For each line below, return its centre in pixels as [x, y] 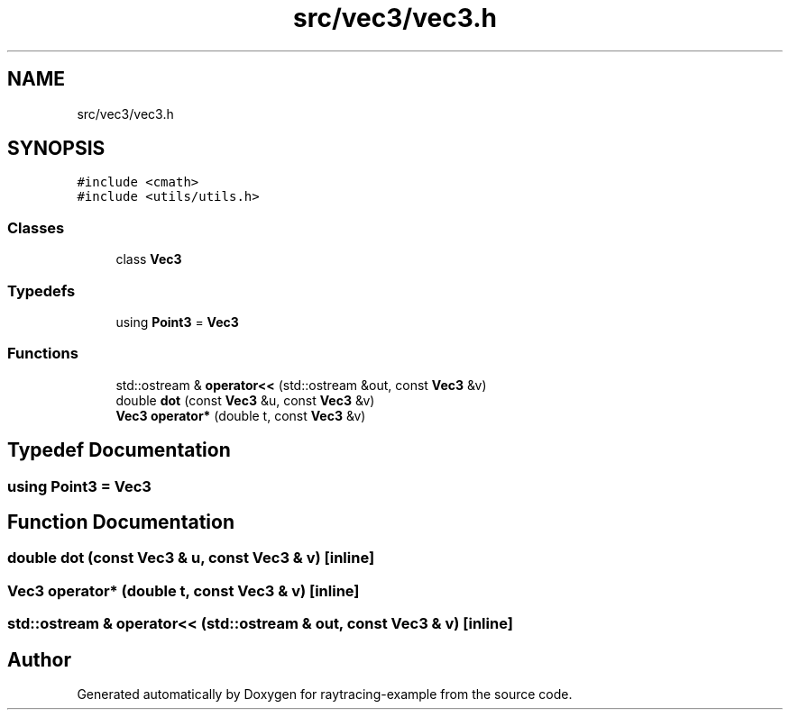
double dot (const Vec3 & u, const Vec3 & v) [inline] [191, 558]
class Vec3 [149, 259]
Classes [36, 227]
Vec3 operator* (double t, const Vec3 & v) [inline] [184, 590]
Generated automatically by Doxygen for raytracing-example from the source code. [325, 694]
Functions [43, 354]
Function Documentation [121, 522]
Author [39, 659]
